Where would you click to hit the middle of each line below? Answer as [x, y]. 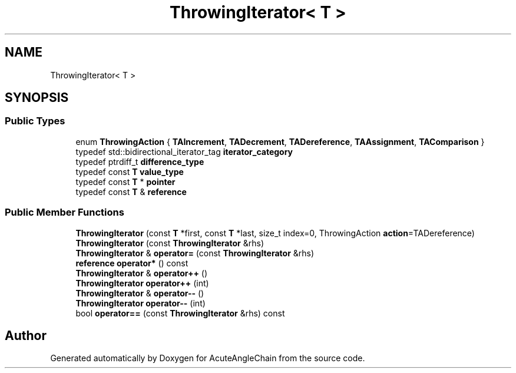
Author [26, 335]
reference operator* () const [132, 263]
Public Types [35, 121]
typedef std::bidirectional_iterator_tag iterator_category [184, 151]
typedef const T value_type [130, 171]
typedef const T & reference [131, 192]
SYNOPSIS [37, 98]
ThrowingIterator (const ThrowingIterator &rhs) [170, 243]
